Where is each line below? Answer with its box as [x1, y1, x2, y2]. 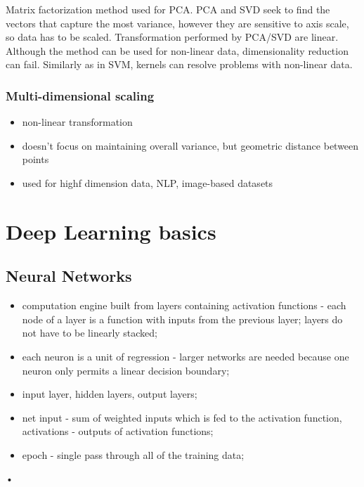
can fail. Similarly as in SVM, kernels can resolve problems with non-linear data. [6, 57, 353, 72]
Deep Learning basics [6, 216, 216, 245]
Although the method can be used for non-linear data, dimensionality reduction [6, 43, 349, 58]
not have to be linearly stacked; [22, 325, 158, 340]
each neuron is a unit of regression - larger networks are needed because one [22, 349, 349, 363]
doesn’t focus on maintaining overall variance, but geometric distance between [22, 138, 359, 152]
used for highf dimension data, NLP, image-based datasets [22, 175, 273, 190]
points [22, 152, 49, 167]
